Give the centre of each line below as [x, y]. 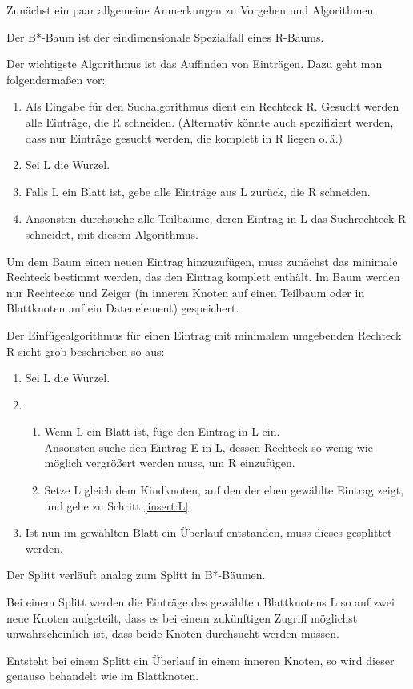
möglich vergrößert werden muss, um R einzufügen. [170, 463]
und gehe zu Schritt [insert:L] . [118, 505]
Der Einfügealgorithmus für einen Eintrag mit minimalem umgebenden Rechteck [204, 334]
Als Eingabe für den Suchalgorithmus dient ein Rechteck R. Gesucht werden [212, 106]
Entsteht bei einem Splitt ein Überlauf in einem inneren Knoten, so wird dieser [200, 660]
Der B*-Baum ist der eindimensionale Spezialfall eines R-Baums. [165, 36]
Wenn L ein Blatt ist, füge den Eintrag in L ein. [162, 431]
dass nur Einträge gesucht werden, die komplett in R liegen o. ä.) [184, 137]
